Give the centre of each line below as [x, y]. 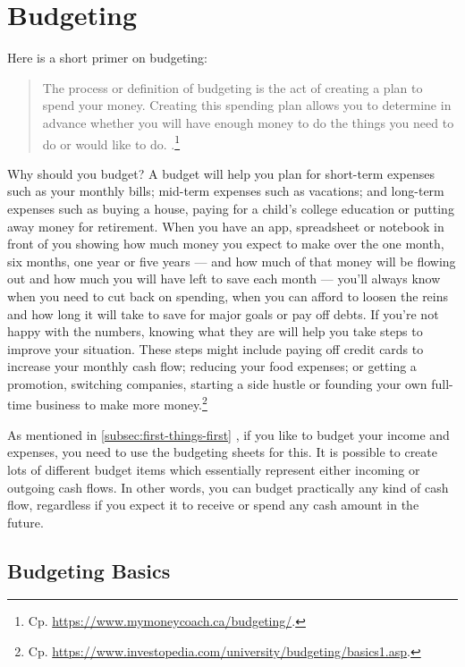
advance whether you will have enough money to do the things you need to [248, 122]
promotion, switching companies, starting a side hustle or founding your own [217, 383]
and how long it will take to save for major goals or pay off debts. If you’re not [223, 313]
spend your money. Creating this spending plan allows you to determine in [247, 105]
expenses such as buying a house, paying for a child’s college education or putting [231, 208]
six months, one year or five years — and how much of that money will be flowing [232, 261]
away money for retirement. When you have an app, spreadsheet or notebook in [226, 226]
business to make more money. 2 [121, 403]
